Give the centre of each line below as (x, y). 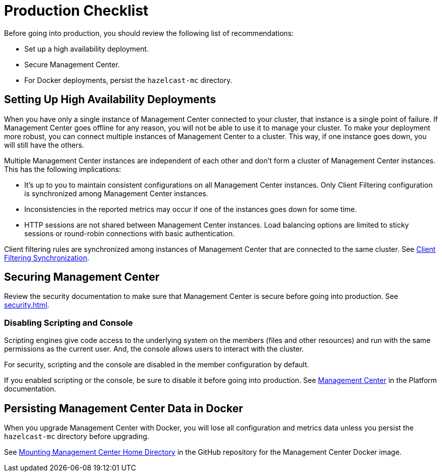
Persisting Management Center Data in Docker (124, 408)
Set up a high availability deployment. (87, 49)
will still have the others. (44, 145)
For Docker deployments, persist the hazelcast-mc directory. (128, 80)
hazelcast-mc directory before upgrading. (77, 437)
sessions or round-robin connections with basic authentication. (129, 233)
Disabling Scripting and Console (69, 322)
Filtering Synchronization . (47, 257)
